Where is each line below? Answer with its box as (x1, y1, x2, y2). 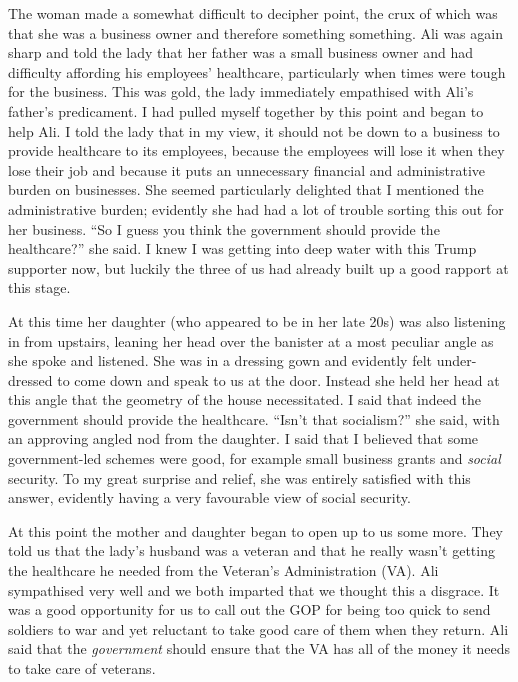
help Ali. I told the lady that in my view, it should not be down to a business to (8, 120, 500, 141)
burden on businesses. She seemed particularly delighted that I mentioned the (8, 179, 484, 200)
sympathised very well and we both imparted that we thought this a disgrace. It (8, 579, 500, 600)
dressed (8, 369, 53, 390)
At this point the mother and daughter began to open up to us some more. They (8, 520, 504, 541)
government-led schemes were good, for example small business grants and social (8, 448, 501, 469)
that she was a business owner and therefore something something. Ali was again (8, 22, 503, 43)
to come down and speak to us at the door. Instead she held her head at (57, 369, 500, 390)
